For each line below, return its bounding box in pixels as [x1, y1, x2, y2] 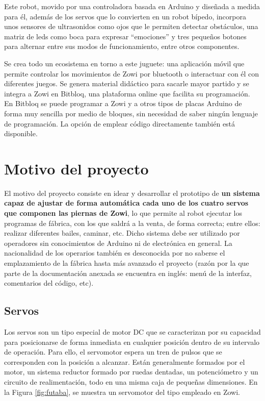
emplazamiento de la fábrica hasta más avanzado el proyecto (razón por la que [4, 258, 249, 268]
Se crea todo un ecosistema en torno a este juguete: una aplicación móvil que [4, 58, 245, 68]
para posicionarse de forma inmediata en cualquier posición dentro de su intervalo [4, 336, 260, 347]
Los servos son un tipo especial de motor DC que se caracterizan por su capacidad [4, 326, 261, 337]
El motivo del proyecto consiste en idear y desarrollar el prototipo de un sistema [4, 187, 260, 198]
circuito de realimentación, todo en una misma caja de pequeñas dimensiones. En [4, 376, 258, 387]
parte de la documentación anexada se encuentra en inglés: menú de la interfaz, [4, 267, 252, 278]
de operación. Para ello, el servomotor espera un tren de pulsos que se [4, 346, 222, 357]
